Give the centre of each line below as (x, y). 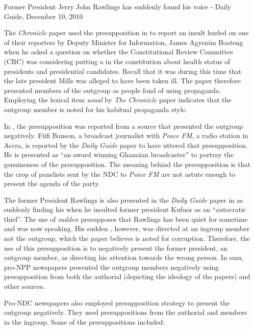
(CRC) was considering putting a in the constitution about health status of (117, 61)
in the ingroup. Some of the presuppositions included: (84, 321)
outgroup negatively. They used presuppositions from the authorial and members (126, 312)
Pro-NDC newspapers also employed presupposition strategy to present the (117, 302)
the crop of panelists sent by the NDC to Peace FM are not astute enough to (120, 174)
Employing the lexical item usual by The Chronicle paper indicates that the (118, 100)
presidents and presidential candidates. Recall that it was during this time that (123, 71)
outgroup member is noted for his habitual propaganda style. (96, 109)
